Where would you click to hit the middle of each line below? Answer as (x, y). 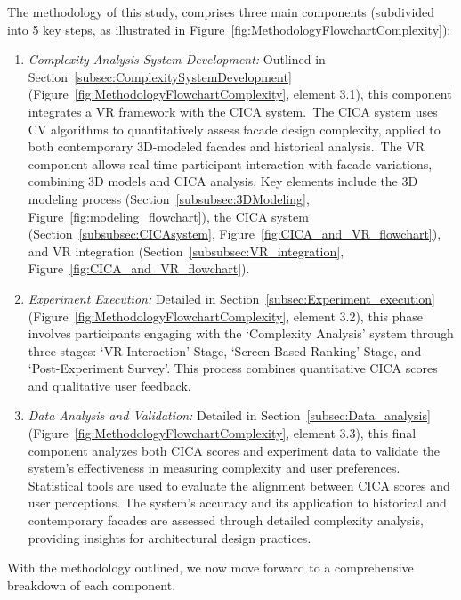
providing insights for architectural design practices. (170, 537)
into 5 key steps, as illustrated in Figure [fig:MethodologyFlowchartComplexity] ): (229, 29)
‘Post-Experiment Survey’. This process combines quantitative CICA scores (233, 368)
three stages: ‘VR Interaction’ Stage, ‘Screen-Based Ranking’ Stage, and (225, 350)
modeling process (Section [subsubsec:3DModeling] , (169, 198)
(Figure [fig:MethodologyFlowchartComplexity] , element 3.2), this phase (226, 316)
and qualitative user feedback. (109, 385)
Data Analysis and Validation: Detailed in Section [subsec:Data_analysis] (229, 415)
